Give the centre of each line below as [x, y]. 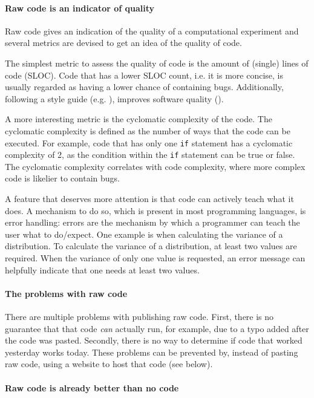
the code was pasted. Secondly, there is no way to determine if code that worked [154, 340]
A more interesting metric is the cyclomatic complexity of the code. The [139, 119]
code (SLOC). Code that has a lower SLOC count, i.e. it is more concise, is [144, 75]
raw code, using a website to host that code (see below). [109, 364]
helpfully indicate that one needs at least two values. [102, 269]
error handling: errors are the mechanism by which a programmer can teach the [152, 222]
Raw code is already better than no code [92, 387]
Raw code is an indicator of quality [80, 8]
